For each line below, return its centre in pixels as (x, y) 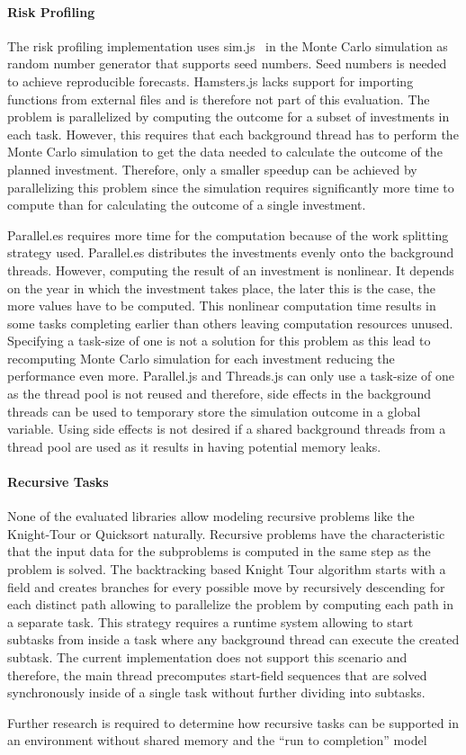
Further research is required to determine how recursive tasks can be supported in (233, 722)
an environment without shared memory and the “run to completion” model (217, 740)
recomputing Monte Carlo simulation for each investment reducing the (201, 358)
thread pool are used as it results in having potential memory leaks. (194, 446)
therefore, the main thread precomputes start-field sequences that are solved (217, 674)
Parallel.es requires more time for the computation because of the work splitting (228, 234)
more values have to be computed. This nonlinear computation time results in (222, 306)
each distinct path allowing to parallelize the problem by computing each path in (231, 604)
